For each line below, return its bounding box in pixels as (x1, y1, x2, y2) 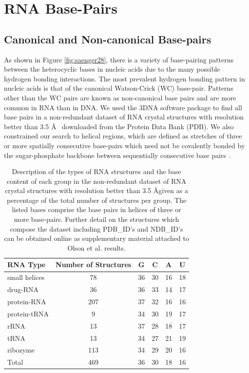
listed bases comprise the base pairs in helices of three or (12, 204, 181, 215)
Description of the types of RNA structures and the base (12, 166, 181, 177)
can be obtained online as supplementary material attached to (4, 233, 189, 243)
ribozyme (7, 345, 35, 355)
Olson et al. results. (67, 242, 126, 253)
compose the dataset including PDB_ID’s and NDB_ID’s (10, 223, 183, 234)
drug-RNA (7, 284, 39, 294)
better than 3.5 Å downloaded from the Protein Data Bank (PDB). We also (4, 121, 234, 131)
